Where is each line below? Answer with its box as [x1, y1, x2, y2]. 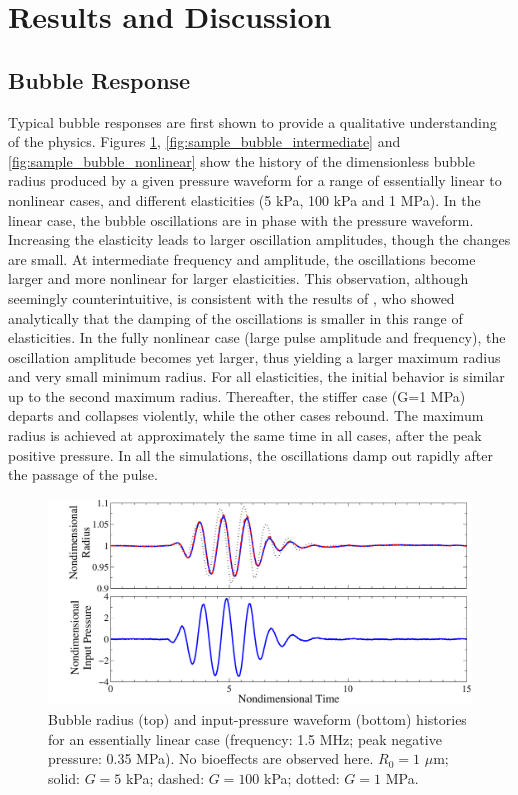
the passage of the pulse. [8, 464, 158, 485]
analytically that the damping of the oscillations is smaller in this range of [8, 307, 463, 328]
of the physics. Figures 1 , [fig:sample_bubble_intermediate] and [8, 131, 401, 152]
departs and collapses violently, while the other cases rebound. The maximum [8, 405, 484, 426]
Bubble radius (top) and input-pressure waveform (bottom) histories [48, 709, 467, 730]
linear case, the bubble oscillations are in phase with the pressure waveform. [8, 209, 474, 230]
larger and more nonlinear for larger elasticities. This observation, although [8, 268, 469, 289]
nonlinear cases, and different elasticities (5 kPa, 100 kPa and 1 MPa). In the [8, 189, 481, 210]
